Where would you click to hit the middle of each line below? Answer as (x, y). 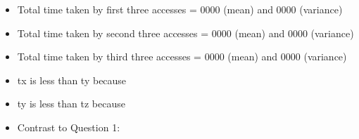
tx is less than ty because (72, 80)
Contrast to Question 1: (69, 127)
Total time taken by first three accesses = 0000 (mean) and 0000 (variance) (180, 9)
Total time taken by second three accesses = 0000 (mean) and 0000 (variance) (185, 33)
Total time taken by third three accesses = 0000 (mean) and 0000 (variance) (182, 57)
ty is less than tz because (71, 104)
